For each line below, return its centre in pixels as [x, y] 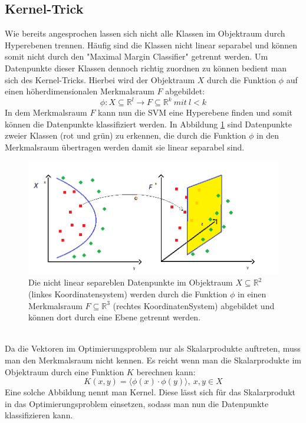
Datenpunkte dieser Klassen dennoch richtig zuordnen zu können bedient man [146, 68]
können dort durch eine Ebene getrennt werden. [115, 317]
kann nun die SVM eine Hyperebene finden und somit [195, 112]
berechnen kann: [166, 371]
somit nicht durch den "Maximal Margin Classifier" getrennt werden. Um [136, 56]
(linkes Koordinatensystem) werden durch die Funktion [128, 294]
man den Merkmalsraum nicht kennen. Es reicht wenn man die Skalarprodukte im [153, 360]
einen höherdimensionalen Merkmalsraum [80, 91]
